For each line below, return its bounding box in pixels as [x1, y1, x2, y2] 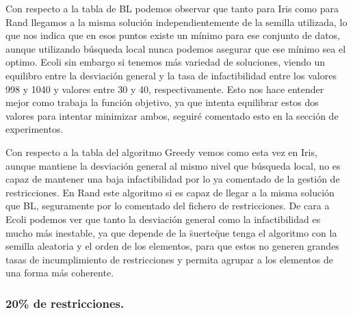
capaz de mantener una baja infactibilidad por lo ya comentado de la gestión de [5, 172, 340, 186]
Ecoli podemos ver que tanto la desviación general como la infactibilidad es [5, 211, 321, 226]
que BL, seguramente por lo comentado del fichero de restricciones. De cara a [5, 198, 330, 213]
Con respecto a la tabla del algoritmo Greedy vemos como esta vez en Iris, [5, 144, 317, 159]
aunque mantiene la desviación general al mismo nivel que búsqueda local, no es [5, 158, 341, 172]
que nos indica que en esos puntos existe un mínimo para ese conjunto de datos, [5, 28, 340, 42]
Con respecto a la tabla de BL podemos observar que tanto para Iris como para [5, 1, 339, 15]
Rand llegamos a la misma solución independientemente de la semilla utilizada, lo [5, 14, 348, 29]
